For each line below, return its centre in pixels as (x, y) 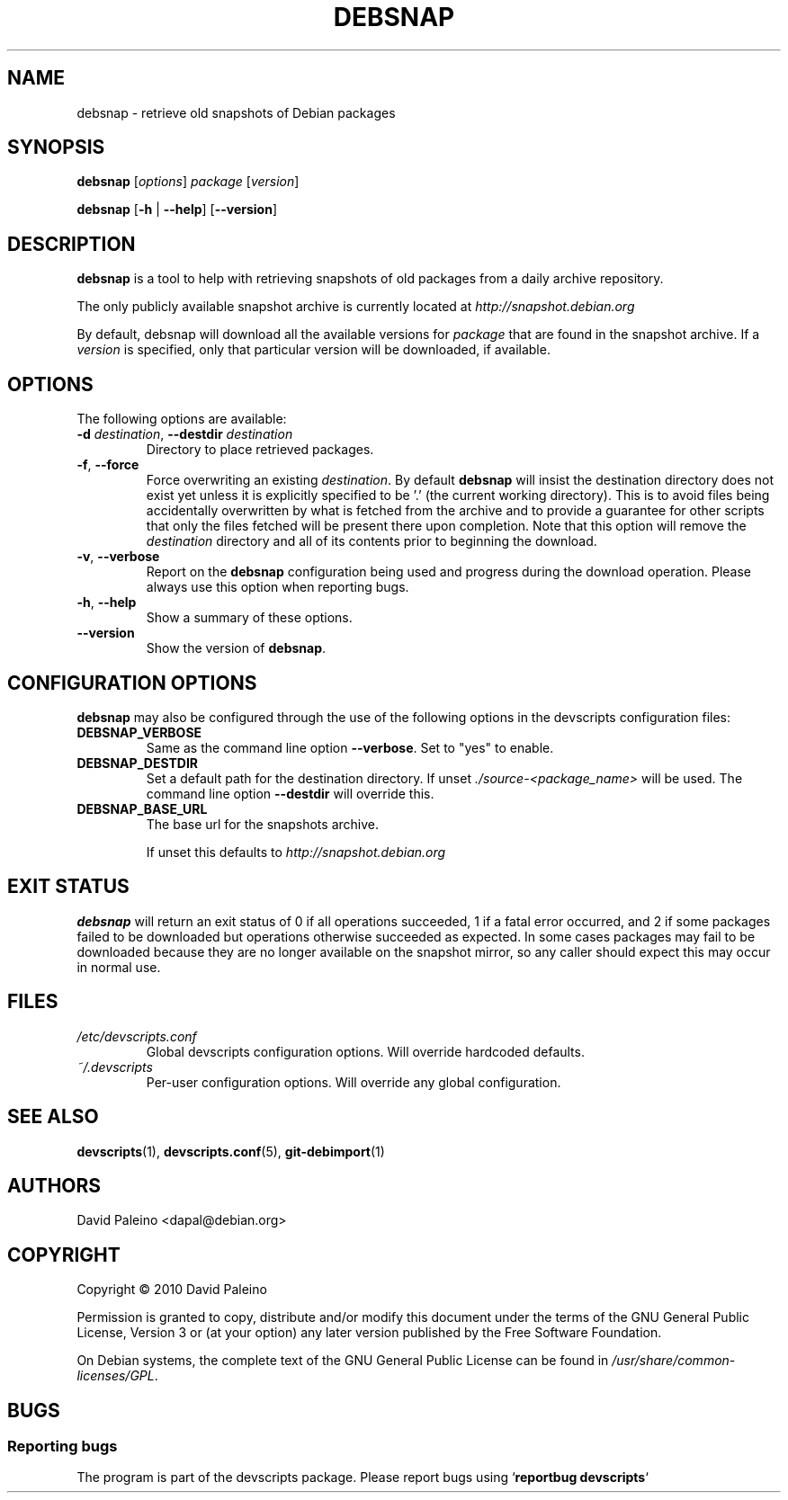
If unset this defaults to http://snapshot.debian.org (296, 852)
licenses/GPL (116, 1376)
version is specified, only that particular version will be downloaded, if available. (313, 350)
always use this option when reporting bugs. (278, 587)
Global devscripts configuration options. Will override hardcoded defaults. (365, 1051)
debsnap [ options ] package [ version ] (188, 182)
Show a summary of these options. (249, 618)
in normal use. (119, 967)
